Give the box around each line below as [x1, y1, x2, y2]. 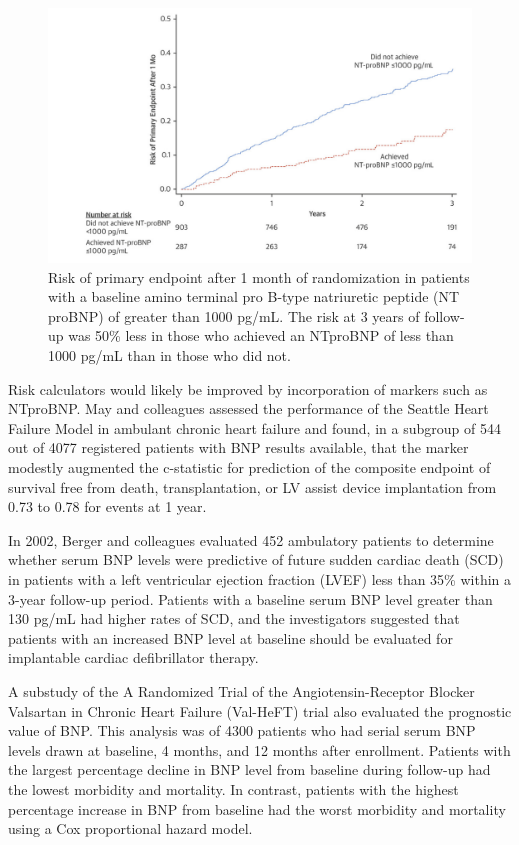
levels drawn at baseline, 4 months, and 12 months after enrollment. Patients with [8, 739, 511, 760]
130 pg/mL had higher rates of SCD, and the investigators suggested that [8, 608, 460, 629]
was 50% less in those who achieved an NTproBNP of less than [68, 325, 454, 346]
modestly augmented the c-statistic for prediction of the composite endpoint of [8, 457, 491, 477]
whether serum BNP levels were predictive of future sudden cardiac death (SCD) [8, 549, 504, 570]
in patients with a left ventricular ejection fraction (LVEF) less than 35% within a [8, 568, 512, 589]
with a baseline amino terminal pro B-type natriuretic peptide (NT [48, 286, 460, 307]
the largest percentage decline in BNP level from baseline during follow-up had [8, 759, 491, 780]
